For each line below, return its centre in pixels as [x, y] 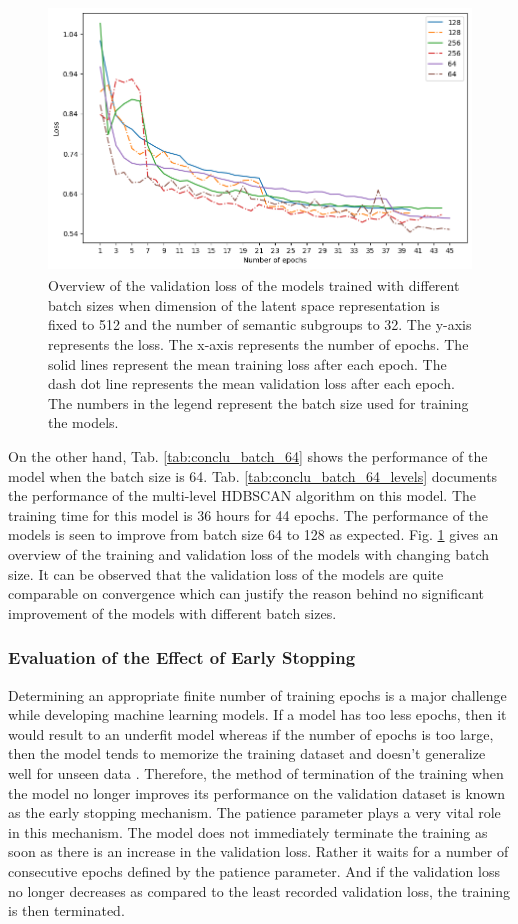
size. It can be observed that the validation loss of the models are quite [226, 573]
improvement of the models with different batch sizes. [172, 612]
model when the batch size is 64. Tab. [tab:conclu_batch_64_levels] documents [253, 475]
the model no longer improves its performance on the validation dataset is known [257, 792]
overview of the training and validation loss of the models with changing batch [248, 553]
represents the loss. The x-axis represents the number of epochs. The [258, 344]
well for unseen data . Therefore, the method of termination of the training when [256, 772]
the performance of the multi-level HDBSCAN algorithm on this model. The [242, 495]
